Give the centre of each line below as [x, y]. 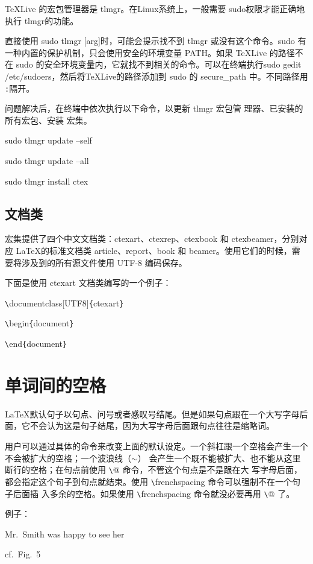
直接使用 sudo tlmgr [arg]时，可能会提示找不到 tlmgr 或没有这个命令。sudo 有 [156, 41]
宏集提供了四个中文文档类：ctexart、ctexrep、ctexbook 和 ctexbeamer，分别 [152, 239]
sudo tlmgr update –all [47, 160]
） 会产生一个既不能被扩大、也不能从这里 [219, 458]
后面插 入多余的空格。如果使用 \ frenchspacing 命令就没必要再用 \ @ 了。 [154, 493]
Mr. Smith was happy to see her [65, 534]
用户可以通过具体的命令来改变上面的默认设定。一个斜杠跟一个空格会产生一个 [156, 446]
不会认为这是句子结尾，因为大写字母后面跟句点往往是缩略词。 [152, 426]
